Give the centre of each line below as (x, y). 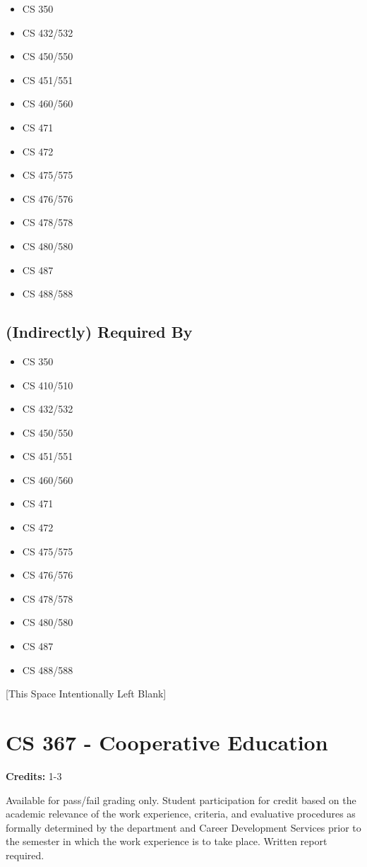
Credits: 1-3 (34, 775)
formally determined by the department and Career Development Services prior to (183, 827)
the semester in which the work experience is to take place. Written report (167, 841)
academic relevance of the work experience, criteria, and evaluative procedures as (181, 814)
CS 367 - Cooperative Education (167, 742)
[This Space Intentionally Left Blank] (86, 694)
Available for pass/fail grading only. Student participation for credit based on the (181, 800)
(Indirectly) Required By (99, 332)
